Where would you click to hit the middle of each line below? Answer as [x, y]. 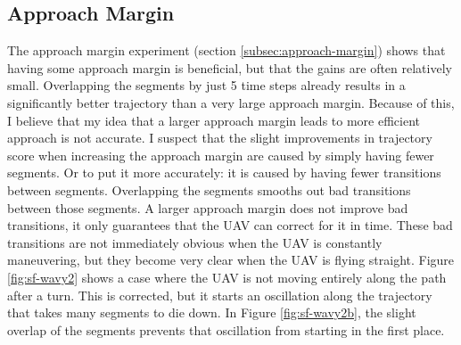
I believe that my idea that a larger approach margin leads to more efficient [214, 120]
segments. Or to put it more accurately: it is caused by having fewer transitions [224, 172]
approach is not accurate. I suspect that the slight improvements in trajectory [220, 138]
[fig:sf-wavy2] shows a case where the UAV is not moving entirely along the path [227, 277]
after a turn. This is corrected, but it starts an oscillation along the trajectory [220, 295]
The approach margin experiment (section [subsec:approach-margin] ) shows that [226, 50]
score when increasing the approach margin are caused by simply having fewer [221, 155]
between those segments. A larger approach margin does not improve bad [208, 207]
